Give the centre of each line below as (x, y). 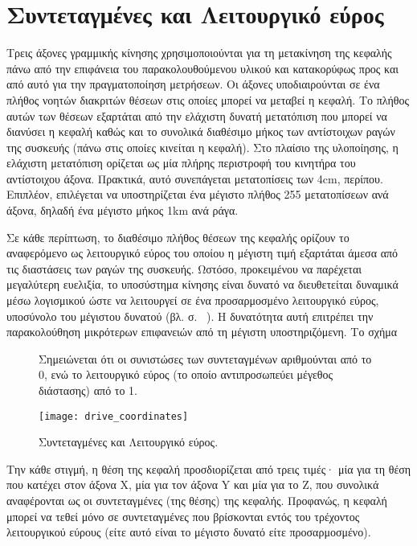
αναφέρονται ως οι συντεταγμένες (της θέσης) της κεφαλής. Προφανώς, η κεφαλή (197, 501)
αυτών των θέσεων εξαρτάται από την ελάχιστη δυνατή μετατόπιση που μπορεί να (197, 115)
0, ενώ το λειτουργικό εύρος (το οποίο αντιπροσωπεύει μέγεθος (186, 374)
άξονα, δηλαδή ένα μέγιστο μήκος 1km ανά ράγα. (123, 210)
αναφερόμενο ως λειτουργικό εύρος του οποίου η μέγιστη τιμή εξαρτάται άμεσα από (202, 253)
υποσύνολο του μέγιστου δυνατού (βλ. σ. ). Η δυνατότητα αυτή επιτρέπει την (190, 316)
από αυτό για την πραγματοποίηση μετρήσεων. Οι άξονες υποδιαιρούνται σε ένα (193, 84)
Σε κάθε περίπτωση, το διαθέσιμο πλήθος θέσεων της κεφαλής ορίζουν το (178, 237)
